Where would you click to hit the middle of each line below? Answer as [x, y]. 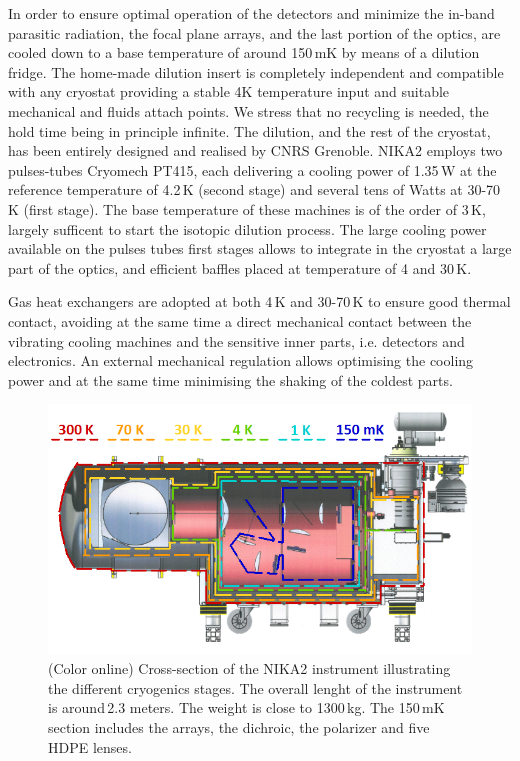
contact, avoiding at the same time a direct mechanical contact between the [240, 320]
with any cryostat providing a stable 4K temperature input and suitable [229, 91]
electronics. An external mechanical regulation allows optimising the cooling [241, 360]
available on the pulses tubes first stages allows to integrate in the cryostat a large [260, 248]
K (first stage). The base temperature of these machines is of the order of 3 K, [247, 208]
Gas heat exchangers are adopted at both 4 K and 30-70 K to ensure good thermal [259, 301]
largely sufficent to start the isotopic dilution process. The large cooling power [247, 228]
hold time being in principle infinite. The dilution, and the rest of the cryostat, [249, 130]
